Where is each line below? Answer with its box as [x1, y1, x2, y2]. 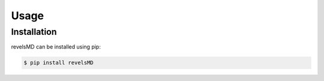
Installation [11, 26, 57, 37]
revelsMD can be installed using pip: [11, 43, 101, 50]
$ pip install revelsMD [23, 59, 94, 66]
